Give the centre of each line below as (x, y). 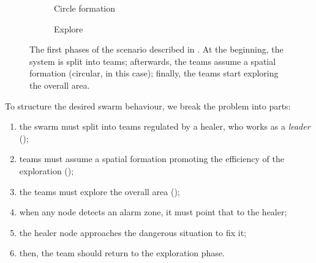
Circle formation (85, 8)
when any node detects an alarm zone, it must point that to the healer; (153, 212)
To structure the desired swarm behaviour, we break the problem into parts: (148, 106)
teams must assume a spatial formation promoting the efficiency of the (152, 159)
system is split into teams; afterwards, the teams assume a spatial (153, 61)
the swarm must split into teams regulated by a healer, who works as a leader (165, 126)
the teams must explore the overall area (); (100, 191)
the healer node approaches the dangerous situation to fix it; (133, 232)
